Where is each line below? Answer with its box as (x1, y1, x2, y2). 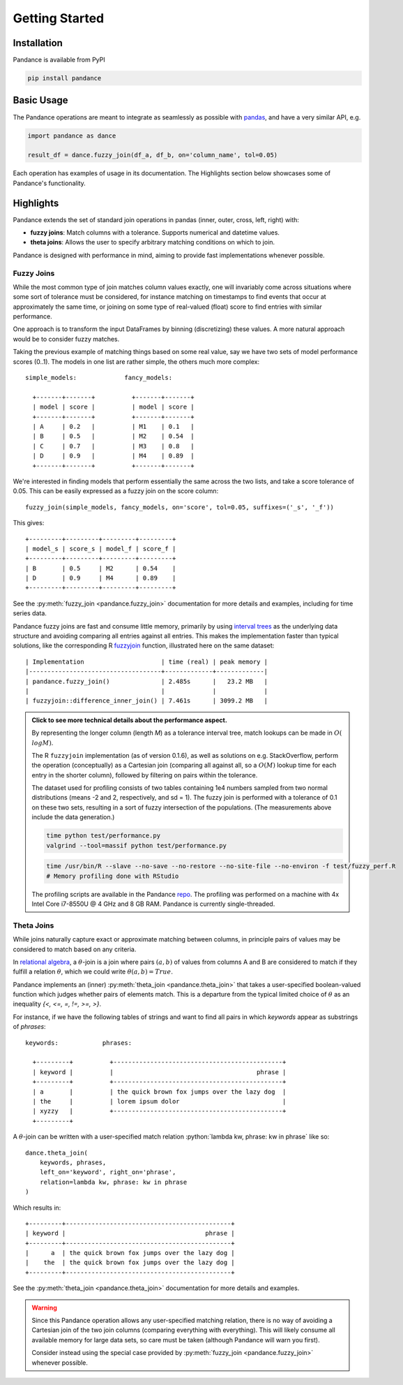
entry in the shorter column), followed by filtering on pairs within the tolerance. (31, 770, 258, 779)
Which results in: (13, 1203, 61, 1212)
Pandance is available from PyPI (13, 56, 106, 64)
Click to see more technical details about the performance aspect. (31, 716, 228, 724)
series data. (13, 609, 47, 617)
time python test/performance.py (46, 832, 160, 840)
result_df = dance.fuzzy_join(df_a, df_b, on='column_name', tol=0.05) (27, 151, 278, 159)
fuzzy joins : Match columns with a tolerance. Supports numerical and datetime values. (30, 228, 280, 237)
